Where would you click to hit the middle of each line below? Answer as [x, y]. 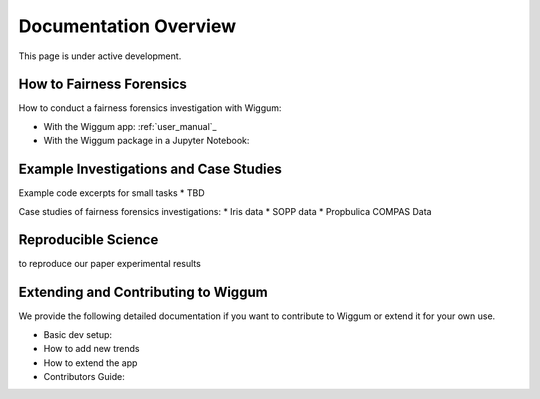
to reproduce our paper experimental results [110, 264]
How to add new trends [91, 349]
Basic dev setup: [78, 334]
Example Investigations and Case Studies [150, 169]
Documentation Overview [127, 26]
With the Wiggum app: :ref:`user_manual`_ [130, 126]
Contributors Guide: [84, 376]
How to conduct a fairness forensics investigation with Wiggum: [150, 108]
